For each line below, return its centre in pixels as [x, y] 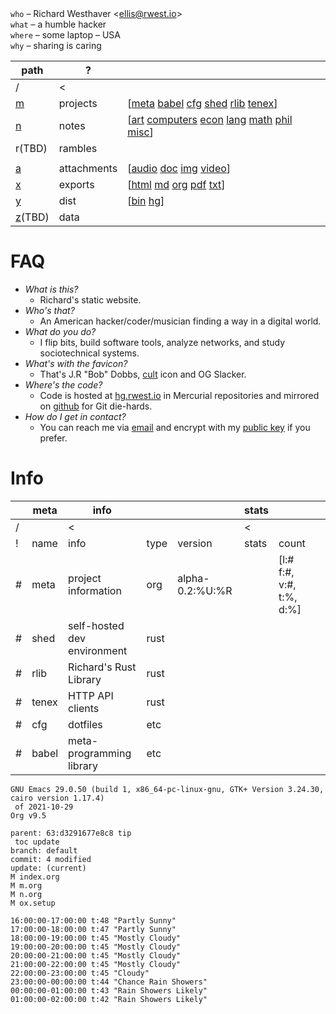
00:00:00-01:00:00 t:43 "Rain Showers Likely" [109, 990]
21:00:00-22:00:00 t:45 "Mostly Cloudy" [96, 964]
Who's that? [49, 310]
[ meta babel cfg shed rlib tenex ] [202, 103]
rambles [78, 148]
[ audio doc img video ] [179, 168]
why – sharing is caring [56, 45]
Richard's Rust [102, 667]
